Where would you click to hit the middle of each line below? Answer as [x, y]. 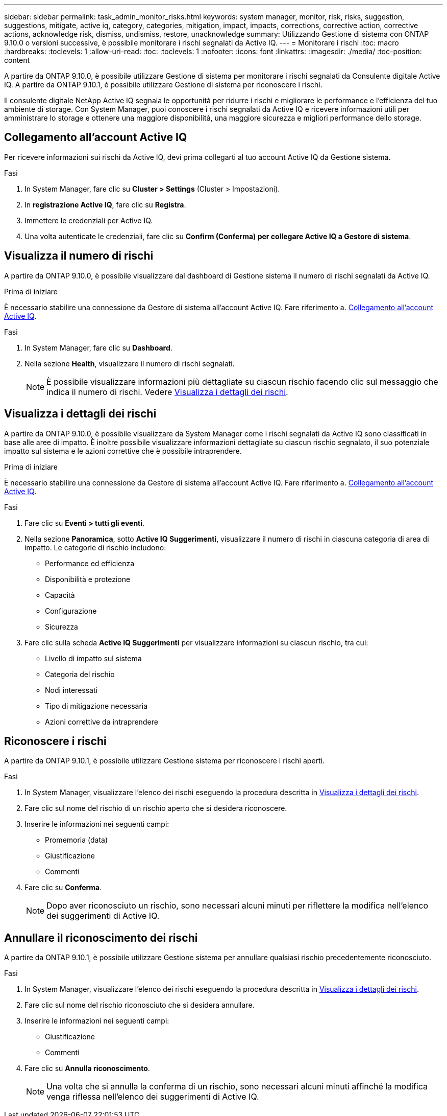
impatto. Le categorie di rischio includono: [95, 547]
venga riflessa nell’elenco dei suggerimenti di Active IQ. [153, 1097]
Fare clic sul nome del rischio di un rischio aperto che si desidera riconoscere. [156, 808]
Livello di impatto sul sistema [93, 658]
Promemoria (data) [77, 840]
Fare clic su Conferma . [63, 888]
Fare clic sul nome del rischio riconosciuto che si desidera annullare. [140, 1005]
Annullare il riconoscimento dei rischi [101, 938]
